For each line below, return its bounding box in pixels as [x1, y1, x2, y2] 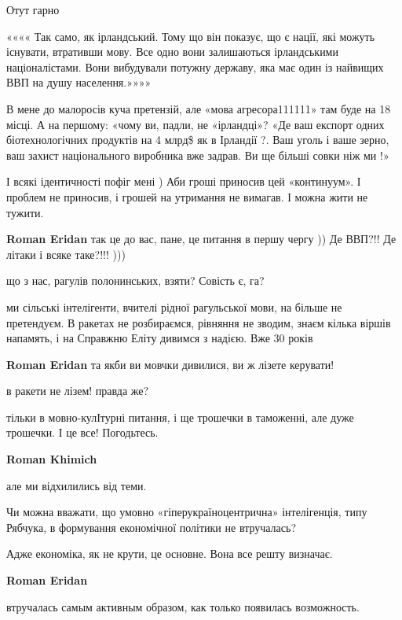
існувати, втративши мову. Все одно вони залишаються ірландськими [6, 43, 338, 60]
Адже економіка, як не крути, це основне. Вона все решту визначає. [6, 545, 333, 562]
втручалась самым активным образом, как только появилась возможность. [6, 598, 360, 614]
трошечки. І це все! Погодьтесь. [6, 424, 159, 441]
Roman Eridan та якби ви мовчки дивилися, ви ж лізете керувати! [6, 356, 334, 372]
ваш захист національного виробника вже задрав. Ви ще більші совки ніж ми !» [6, 146, 389, 163]
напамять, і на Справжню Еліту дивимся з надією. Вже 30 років [6, 330, 313, 346]
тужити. [6, 204, 44, 220]
